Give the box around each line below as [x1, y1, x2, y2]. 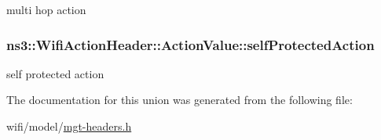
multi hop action [6, 2, 86, 17]
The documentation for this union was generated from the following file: [6, 92, 353, 108]
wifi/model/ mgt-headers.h [6, 118, 132, 134]
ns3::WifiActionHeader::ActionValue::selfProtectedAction [6, 34, 375, 54]
